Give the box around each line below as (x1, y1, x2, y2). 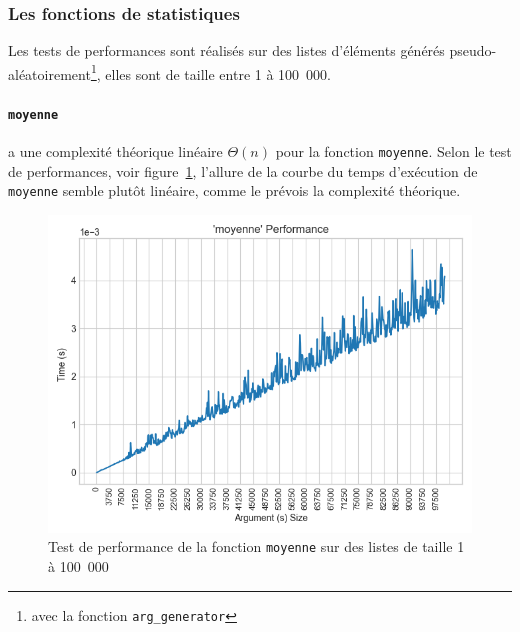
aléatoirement (8, 63, 91, 84)
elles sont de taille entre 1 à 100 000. (105, 63, 331, 84)
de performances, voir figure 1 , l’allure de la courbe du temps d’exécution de (8, 160, 478, 181)
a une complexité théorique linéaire (8, 140, 223, 161)
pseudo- (449, 40, 497, 61)
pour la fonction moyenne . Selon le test (275, 140, 512, 161)
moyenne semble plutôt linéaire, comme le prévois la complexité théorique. (8, 180, 461, 201)
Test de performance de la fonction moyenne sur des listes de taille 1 (48, 536, 465, 557)
